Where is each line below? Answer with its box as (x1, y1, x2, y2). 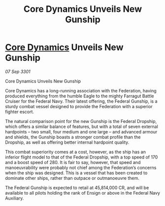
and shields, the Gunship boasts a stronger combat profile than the (5, 134, 141, 140)
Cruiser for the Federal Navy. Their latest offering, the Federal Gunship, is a (5, 98, 158, 104)
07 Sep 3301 (5, 68, 31, 75)
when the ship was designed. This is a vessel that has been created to (5, 169, 148, 176)
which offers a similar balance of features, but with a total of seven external (5, 124, 159, 129)
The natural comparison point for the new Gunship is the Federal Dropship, (5, 118, 157, 124)
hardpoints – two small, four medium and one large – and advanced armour (5, 128, 158, 134)
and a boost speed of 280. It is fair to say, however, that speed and (5, 159, 141, 165)
